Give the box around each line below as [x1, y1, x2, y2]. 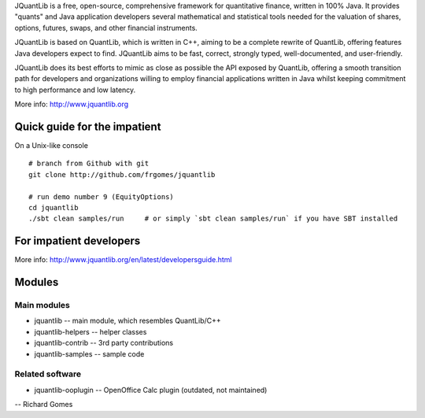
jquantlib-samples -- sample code [34, 349, 145, 358]
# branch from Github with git [28, 159, 150, 168]
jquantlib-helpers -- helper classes [34, 327, 147, 336]
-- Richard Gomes [14, 400, 73, 409]
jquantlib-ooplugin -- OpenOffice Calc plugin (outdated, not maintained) [34, 385, 268, 394]
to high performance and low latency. [14, 85, 136, 94]
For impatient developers [14, 235, 141, 248]
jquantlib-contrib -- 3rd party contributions [34, 338, 173, 348]
